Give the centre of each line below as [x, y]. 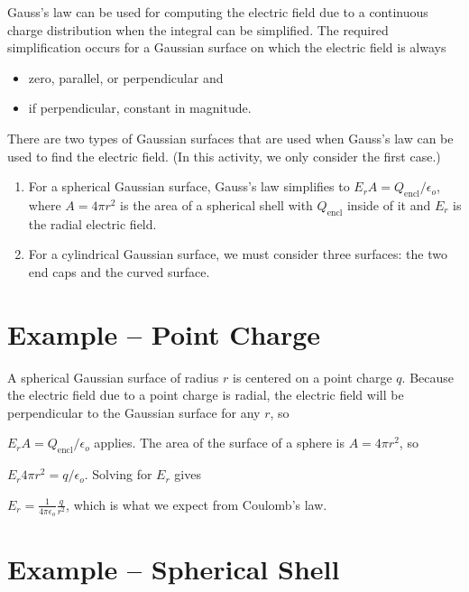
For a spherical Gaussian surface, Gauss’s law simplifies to [189, 186]
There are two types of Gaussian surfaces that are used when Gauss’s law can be [230, 138]
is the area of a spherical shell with [216, 204]
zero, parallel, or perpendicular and [126, 77]
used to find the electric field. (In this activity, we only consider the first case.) [224, 156]
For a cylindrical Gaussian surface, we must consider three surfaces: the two [238, 254]
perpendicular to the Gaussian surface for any [134, 412]
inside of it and [389, 204]
